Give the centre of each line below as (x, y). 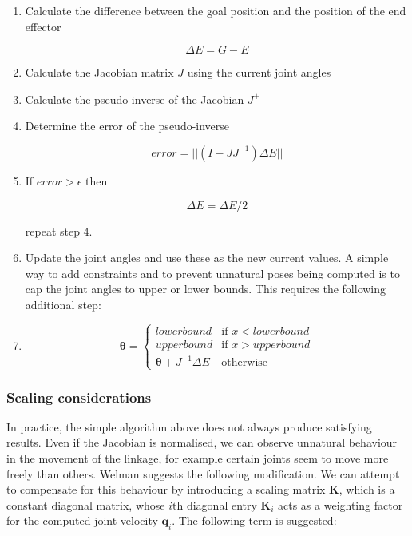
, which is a (367, 489)
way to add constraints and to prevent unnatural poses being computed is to (212, 273)
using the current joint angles (259, 72)
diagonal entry (222, 504)
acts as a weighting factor (341, 504)
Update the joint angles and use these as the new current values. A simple (207, 258)
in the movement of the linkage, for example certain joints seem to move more (198, 458)
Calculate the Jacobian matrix (99, 72)
